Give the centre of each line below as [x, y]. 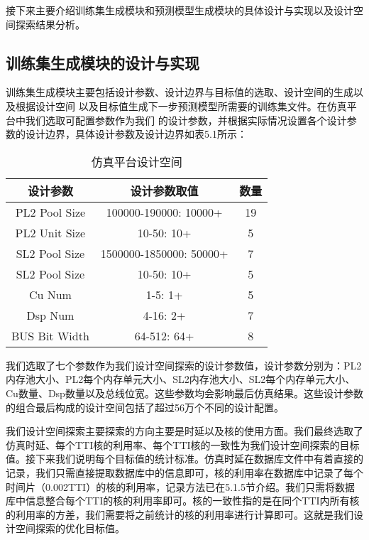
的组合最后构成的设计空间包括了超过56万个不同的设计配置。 [145, 407]
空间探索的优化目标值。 [70, 528]
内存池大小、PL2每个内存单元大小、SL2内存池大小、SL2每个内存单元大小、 [181, 379]
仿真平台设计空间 [137, 161]
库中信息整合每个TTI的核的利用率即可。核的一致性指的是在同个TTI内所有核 [183, 501]
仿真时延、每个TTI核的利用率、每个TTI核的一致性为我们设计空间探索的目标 [183, 444]
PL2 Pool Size [50, 212]
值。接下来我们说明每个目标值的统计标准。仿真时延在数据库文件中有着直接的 [184, 459]
